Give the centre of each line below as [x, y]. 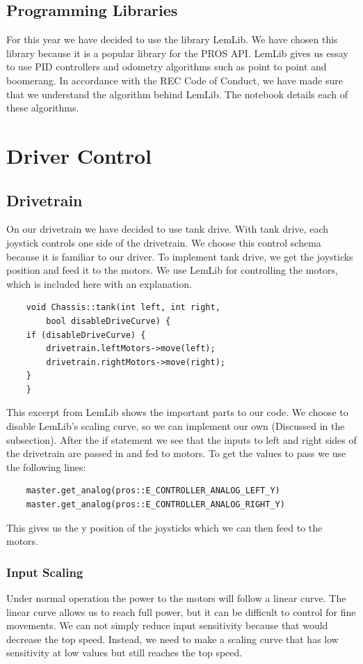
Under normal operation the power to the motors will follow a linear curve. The [176, 598]
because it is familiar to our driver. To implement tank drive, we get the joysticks [180, 256]
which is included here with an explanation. [99, 283]
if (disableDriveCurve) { [86, 335]
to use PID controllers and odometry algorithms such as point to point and [167, 67]
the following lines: [46, 466]
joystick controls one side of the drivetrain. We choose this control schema [164, 242]
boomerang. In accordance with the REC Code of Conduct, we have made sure [175, 80]
